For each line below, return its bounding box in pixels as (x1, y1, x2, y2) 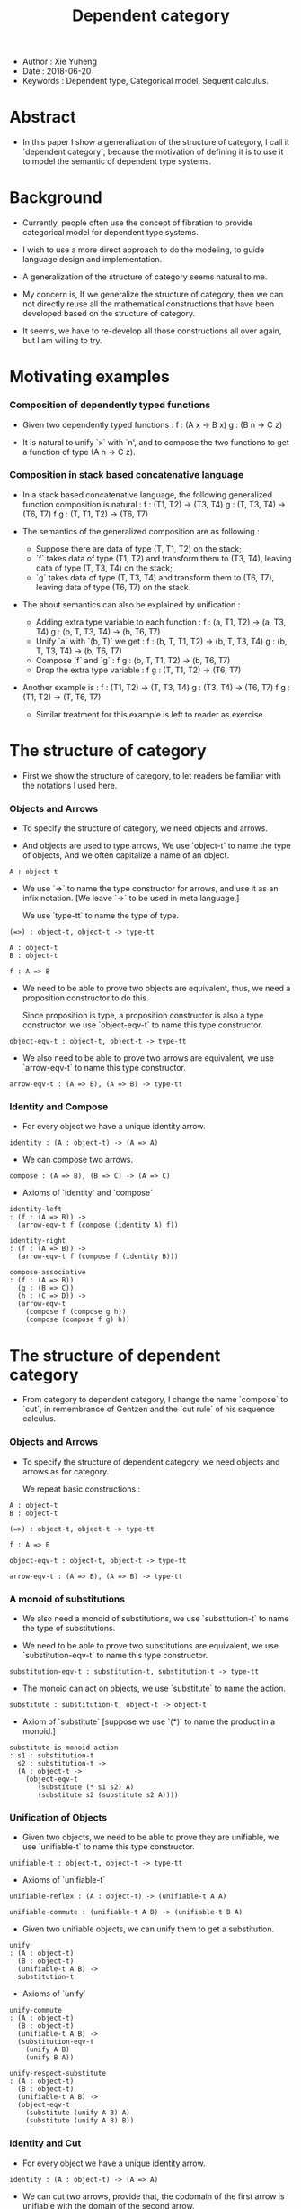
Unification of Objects (9, 1811, 108, 1823)
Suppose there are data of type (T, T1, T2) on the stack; (35, 543, 243, 554)
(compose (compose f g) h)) (25, 1315, 130, 1325)
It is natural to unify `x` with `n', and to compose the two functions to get (22, 436, 289, 447)
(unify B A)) (25, 2053, 75, 2062)
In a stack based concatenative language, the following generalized (22, 488, 272, 500)
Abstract (9, 107, 76, 127)
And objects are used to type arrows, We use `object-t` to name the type (22, 840, 291, 852)
